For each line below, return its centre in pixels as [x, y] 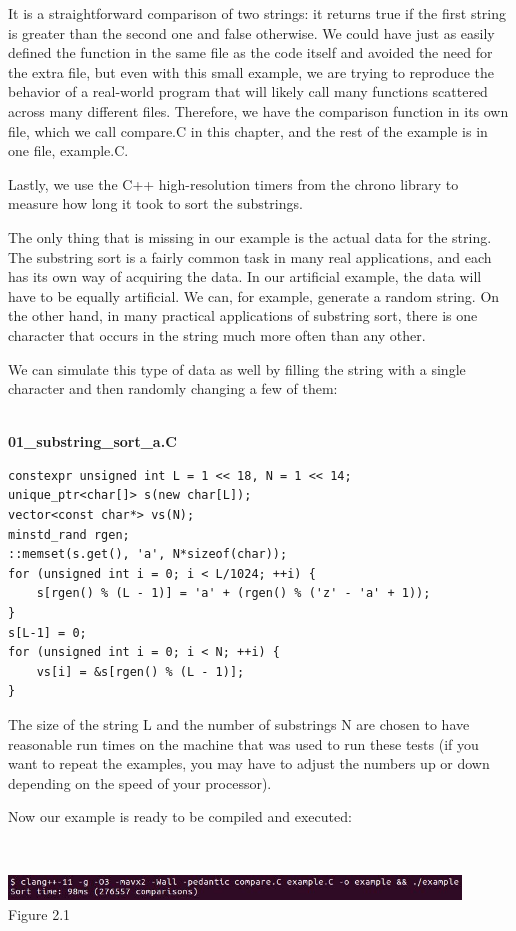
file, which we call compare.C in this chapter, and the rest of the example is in [248, 130]
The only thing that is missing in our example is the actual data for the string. [250, 236]
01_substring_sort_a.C [92, 441]
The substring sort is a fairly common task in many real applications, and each [250, 256]
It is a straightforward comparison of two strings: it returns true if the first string [257, 13]
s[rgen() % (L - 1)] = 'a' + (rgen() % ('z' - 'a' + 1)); [233, 593]
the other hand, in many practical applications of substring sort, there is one [243, 315]
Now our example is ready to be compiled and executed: [180, 816]
